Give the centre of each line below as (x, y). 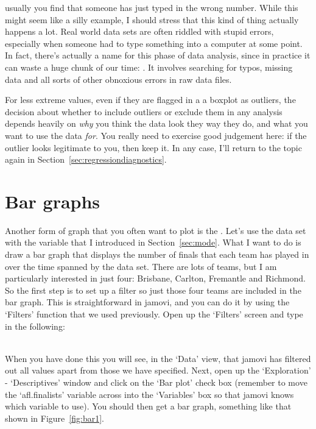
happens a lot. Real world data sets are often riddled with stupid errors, (139, 31)
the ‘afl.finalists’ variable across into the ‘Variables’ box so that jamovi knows (149, 394)
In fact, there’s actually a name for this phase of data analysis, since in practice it (158, 55)
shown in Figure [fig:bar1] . (54, 418)
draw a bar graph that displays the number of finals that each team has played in (157, 254)
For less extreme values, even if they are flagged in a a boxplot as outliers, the (150, 100)
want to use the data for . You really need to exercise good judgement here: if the (156, 135)
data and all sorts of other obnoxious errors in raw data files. (118, 79)
